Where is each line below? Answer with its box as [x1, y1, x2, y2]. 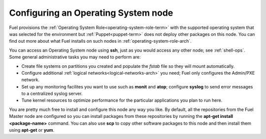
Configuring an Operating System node [9, 7, 173, 18]
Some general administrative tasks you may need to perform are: [9, 54, 141, 60]
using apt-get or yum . [9, 127, 55, 133]
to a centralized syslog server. [21, 91, 83, 97]
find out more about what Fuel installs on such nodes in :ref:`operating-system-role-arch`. [9, 38, 192, 44]
